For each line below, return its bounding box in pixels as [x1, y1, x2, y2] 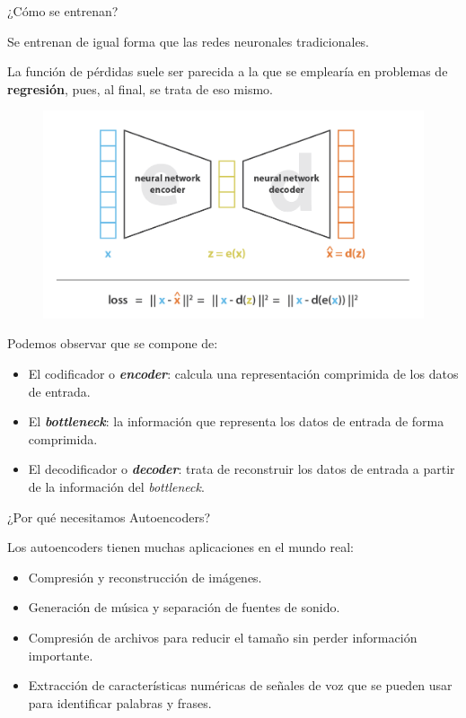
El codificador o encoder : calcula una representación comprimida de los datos [28, 364, 459, 383]
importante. [28, 645, 93, 664]
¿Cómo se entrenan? [7, 2, 119, 20]
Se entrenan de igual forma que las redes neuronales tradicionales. [7, 31, 370, 50]
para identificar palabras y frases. [28, 693, 212, 712]
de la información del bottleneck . [28, 477, 205, 495]
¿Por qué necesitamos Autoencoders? [7, 507, 211, 526]
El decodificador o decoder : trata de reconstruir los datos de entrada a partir [28, 460, 455, 478]
